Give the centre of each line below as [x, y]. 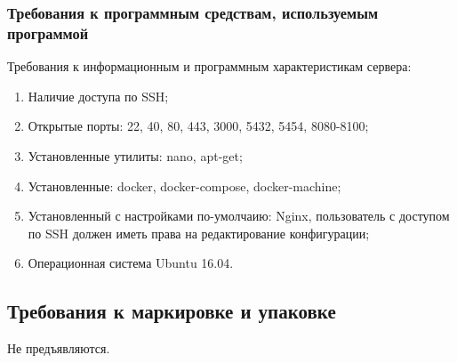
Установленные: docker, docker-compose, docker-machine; [184, 186]
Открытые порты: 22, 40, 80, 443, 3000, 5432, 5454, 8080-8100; [198, 126]
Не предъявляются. [59, 348]
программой [48, 32]
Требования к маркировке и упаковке [172, 311]
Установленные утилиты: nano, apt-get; [135, 155]
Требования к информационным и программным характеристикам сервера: [209, 66]
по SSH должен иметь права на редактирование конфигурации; [199, 233]
